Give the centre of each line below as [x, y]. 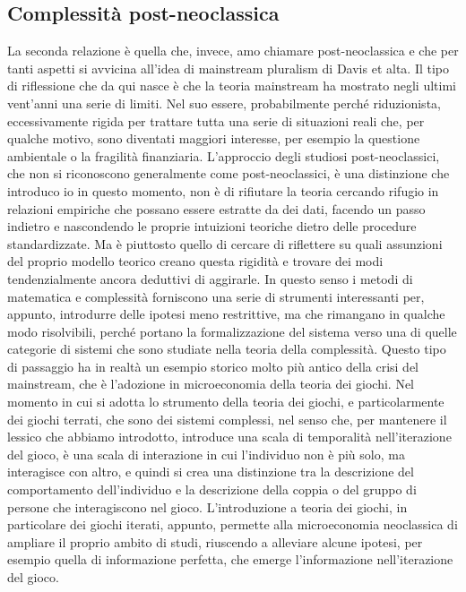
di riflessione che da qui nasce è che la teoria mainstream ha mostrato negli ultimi [232, 86]
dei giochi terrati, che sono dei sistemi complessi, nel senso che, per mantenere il [227, 419]
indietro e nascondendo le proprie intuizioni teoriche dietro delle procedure [212, 226]
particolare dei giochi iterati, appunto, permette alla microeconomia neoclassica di [233, 524]
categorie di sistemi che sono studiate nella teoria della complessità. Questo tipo [227, 349]
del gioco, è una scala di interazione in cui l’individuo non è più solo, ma [206, 454]
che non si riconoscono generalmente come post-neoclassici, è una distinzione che [229, 173]
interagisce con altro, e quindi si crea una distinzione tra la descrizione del [211, 472]
